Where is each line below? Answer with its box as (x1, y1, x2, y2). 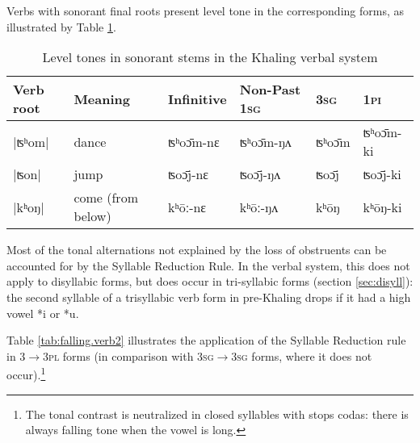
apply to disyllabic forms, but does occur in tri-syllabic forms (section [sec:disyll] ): (6, 273, 414, 290)
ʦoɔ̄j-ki (363, 165, 401, 184)
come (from (73, 188, 138, 207)
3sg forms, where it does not (231, 347, 372, 364)
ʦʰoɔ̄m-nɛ (168, 132, 220, 151)
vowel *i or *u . (6, 304, 79, 321)
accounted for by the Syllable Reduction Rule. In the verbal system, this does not (6, 257, 410, 274)
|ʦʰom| (13, 132, 49, 151)
